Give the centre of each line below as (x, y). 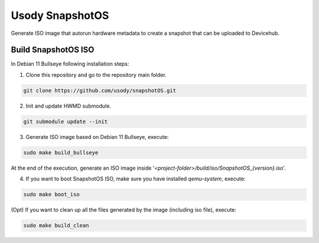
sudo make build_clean (56, 226)
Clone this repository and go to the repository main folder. (96, 74)
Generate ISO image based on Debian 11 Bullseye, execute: (97, 137)
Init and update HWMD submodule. (69, 106)
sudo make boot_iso (51, 195)
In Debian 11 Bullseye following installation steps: (70, 64)
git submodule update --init (66, 122)
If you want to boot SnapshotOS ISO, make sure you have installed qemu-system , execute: (136, 179)
